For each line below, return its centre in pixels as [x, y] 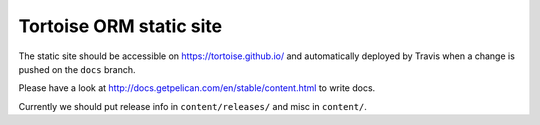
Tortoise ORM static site [120, 26]
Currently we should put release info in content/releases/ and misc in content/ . [192, 106]
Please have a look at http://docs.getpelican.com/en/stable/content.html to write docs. [197, 88]
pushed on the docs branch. [77, 69]
